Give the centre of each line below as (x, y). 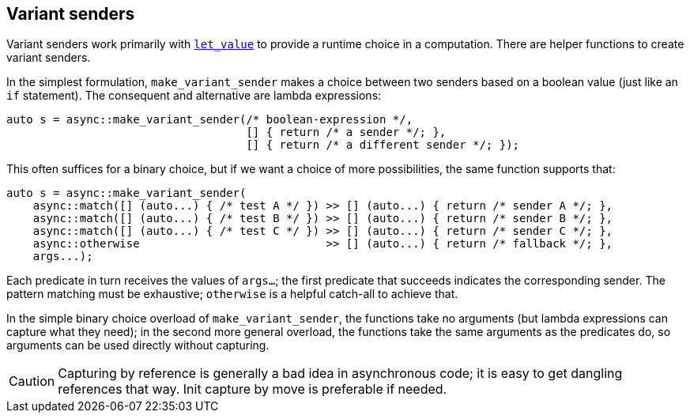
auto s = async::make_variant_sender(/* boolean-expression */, (210, 120)
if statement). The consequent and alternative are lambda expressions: (194, 96)
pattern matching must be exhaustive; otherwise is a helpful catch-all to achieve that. (232, 294)
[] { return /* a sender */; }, (346, 132)
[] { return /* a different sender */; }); (383, 145)
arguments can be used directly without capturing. (138, 345)
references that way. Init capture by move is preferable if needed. (253, 389)
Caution (32, 381)
